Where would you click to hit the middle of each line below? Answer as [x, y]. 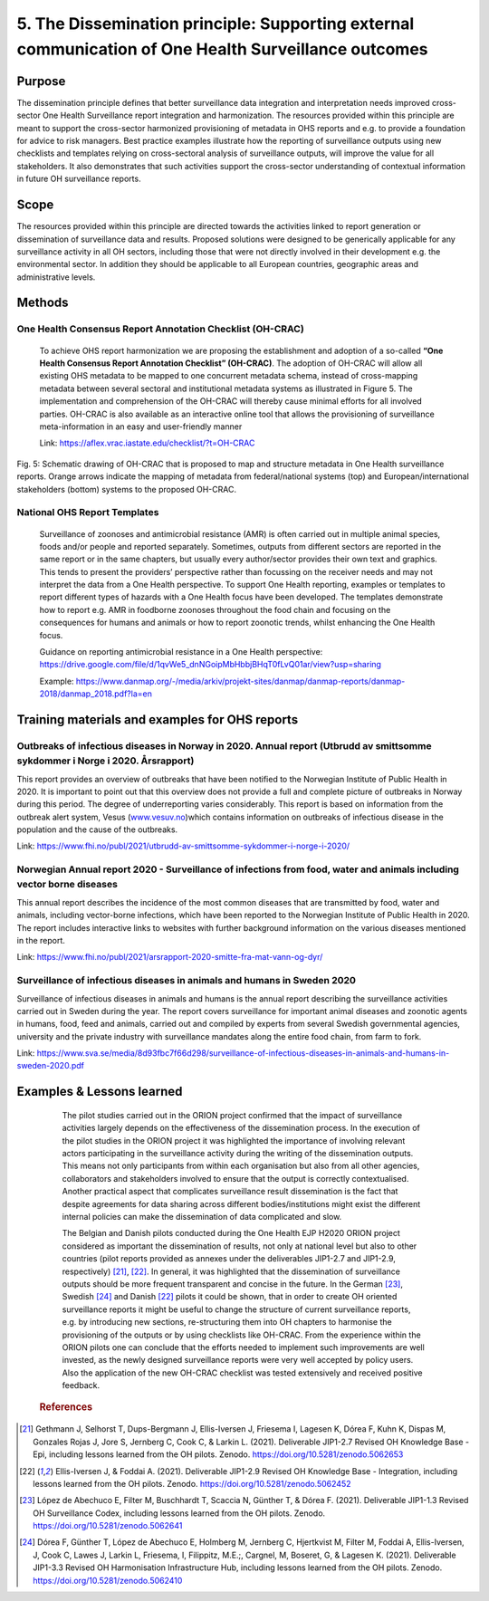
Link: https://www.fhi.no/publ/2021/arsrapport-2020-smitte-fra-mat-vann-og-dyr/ [170, 957]
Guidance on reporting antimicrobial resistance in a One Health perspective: [181, 652]
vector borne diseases [67, 885]
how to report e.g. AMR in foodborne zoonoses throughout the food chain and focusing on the [215, 609]
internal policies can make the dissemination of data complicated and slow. [202, 1217]
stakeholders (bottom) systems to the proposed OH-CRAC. [127, 489]
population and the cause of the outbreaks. [97, 829]
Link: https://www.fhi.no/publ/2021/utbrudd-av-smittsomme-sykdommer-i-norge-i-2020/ [183, 846]
